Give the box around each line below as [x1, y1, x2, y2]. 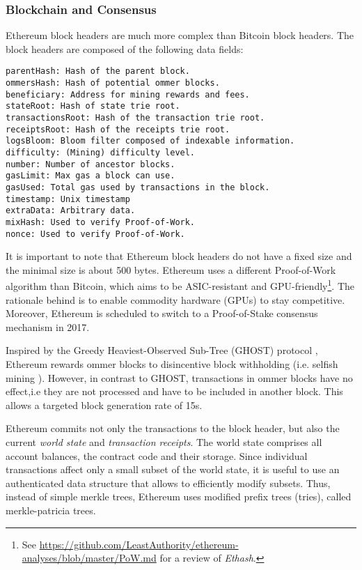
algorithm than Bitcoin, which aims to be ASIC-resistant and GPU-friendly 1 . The [6, 277, 354, 293]
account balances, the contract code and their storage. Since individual [6, 448, 308, 463]
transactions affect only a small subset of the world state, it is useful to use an [6, 462, 340, 477]
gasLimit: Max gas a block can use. [6, 171, 175, 181]
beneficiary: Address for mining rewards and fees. [6, 89, 250, 100]
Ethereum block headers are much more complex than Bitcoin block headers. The [6, 28, 354, 43]
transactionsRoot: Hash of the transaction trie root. [6, 113, 265, 123]
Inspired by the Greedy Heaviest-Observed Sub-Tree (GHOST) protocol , [6, 343, 318, 357]
